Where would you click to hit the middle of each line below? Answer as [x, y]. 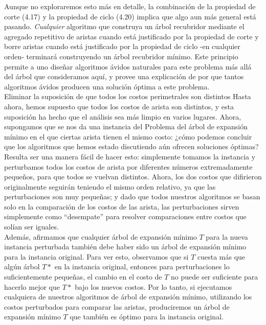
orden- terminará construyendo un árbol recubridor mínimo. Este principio [121, 56]
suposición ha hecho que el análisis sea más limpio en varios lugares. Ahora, [123, 116]
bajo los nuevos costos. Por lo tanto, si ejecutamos [153, 286]
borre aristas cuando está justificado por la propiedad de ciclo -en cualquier [122, 46]
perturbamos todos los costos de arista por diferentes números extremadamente [128, 166]
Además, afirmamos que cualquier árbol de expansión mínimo [101, 236]
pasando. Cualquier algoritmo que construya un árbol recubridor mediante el [124, 26]
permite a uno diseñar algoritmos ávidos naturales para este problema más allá [128, 66]
